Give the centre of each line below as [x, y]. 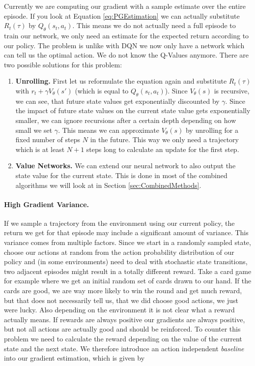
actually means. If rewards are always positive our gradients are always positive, [125, 319]
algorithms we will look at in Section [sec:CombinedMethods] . [108, 185]
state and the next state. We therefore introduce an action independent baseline [124, 348]
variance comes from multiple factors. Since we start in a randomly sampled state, [127, 242]
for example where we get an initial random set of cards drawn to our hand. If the [128, 281]
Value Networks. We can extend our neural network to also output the [126, 166]
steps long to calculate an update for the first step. [163, 149]
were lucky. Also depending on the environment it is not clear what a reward [119, 310]
